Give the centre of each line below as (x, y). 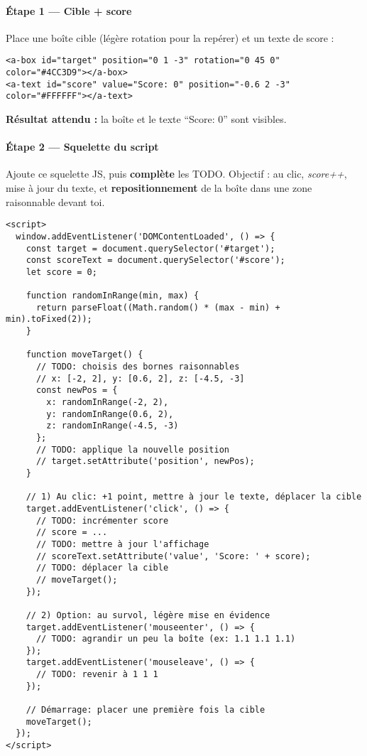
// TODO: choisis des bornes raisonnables (138, 367)
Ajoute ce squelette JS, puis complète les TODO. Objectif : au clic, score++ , (176, 174)
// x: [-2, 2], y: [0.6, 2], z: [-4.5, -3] (140, 378)
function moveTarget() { (84, 355)
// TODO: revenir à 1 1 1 (97, 675)
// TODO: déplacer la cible (102, 568)
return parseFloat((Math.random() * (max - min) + (158, 307)
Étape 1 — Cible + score (69, 10)
